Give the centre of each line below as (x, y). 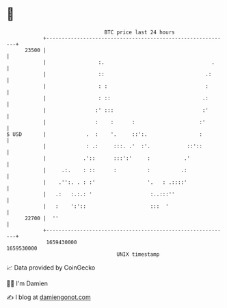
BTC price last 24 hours (139, 32)
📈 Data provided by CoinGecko (51, 268)
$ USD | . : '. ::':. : (105, 134)
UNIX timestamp (138, 254)
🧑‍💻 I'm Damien (27, 283)
